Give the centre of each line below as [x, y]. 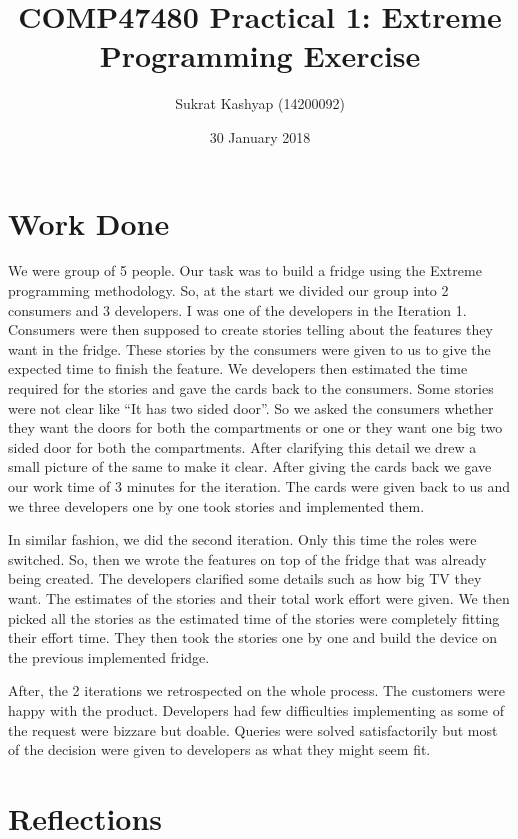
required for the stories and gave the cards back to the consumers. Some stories [251, 388]
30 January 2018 [260, 136]
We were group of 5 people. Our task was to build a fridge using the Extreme [245, 270]
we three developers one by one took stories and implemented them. [216, 505]
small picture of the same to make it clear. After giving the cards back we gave [250, 466]
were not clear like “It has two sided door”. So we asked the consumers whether [251, 407]
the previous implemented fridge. [109, 656]
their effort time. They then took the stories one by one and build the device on [253, 637]
